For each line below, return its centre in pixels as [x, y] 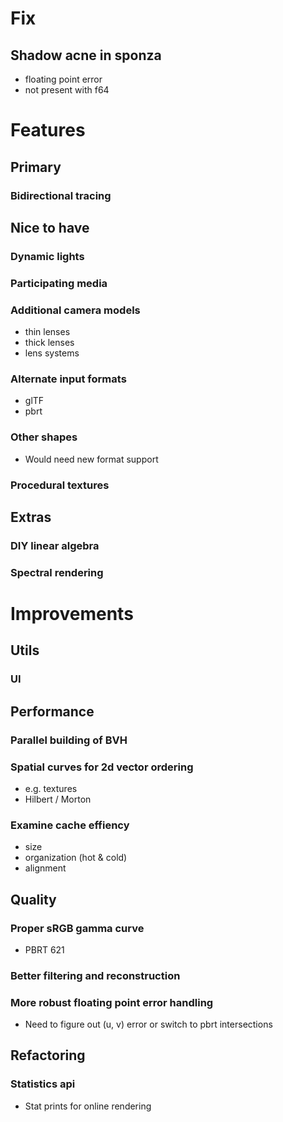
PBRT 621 [44, 949]
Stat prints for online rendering [88, 1106]
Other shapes [44, 437]
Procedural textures [60, 485]
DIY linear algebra [55, 545]
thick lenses [49, 343]
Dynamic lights [47, 256]
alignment [45, 868]
